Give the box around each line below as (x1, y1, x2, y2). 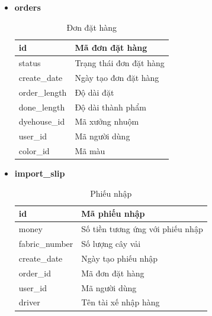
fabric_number (18, 237, 73, 250)
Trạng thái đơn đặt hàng (75, 57, 165, 69)
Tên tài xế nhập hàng (81, 296, 160, 308)
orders (14, 1, 41, 13)
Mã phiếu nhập (81, 207, 145, 220)
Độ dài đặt (75, 86, 114, 98)
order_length (18, 86, 67, 98)
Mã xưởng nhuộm (75, 115, 139, 128)
